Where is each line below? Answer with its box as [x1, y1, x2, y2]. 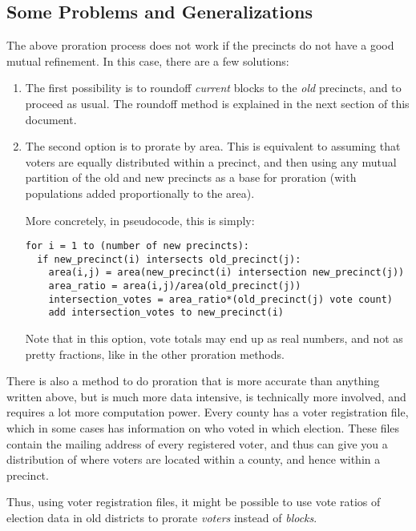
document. [25, 111, 77, 127]
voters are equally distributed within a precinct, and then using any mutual [25, 153, 397, 170]
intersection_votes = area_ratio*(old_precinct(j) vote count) [48, 293, 393, 305]
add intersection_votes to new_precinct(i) [48, 307, 284, 319]
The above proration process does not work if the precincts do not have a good [6, 37, 394, 54]
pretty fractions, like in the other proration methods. [25, 345, 285, 362]
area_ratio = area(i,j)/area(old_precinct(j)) [48, 280, 301, 292]
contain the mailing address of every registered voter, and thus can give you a [6, 435, 388, 452]
